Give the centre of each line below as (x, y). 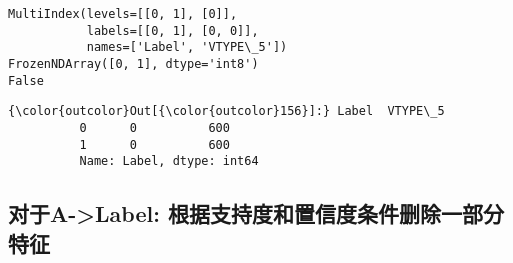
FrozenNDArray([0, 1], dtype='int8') (133, 63)
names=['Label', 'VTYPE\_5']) (187, 47)
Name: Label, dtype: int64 (169, 161)
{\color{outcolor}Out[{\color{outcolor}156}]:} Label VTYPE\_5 (226, 111)
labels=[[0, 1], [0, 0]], (172, 30)
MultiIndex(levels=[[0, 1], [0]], (123, 14)
